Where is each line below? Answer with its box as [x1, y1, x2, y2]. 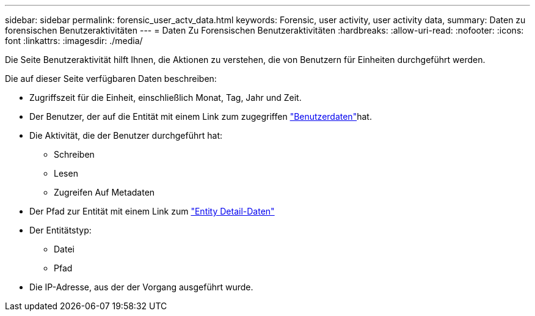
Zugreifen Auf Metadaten [54, 187, 155, 197]
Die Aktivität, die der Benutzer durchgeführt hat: [29, 130, 222, 141]
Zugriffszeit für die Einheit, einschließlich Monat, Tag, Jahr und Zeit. [29, 92, 302, 103]
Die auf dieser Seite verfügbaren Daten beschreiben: [5, 73, 217, 84]
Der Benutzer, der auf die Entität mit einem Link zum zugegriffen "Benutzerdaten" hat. [29, 111, 372, 122]
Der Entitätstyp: [29, 225, 92, 235]
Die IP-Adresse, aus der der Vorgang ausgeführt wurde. [29, 282, 253, 292]
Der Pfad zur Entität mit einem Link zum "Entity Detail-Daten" [29, 206, 275, 216]
